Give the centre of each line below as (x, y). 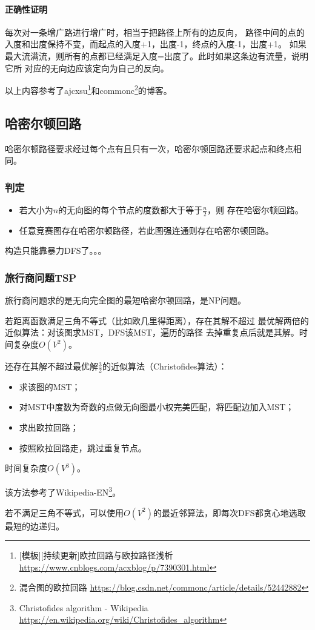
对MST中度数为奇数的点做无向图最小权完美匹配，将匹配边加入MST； (157, 407)
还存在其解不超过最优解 (51, 366)
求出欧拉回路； (49, 427)
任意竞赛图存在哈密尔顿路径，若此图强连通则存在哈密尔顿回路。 (146, 230)
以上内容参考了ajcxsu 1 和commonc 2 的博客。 (88, 89)
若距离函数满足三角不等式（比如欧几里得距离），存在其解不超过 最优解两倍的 (157, 320)
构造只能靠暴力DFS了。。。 (56, 250)
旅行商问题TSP (41, 277)
